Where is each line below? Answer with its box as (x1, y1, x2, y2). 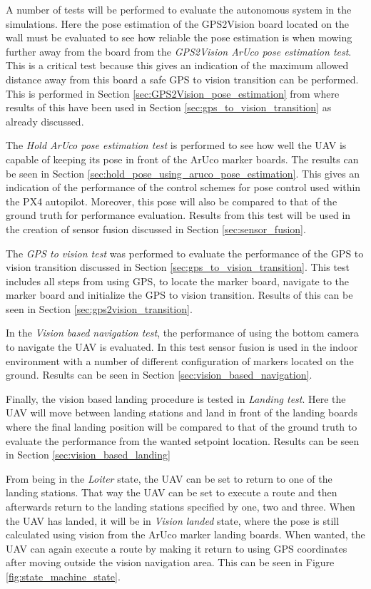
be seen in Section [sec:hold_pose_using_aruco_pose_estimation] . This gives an (6, 165, 360, 180)
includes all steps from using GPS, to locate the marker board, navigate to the (6, 273, 350, 288)
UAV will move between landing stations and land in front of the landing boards (6, 405, 358, 420)
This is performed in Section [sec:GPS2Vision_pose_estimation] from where (6, 86, 340, 101)
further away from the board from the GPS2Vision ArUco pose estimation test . (6, 43, 352, 58)
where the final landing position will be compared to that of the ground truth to (6, 419, 357, 434)
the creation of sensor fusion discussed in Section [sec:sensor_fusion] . (6, 221, 306, 236)
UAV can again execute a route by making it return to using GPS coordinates (6, 541, 347, 555)
